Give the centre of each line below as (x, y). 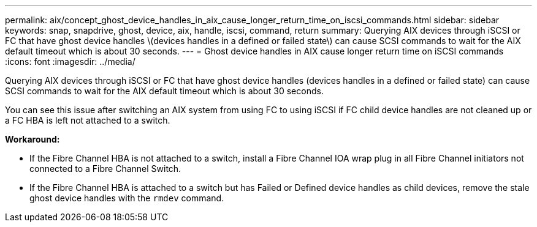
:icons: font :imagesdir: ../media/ (70, 61)
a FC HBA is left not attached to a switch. (88, 120)
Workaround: (32, 139)
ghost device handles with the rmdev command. (127, 198)
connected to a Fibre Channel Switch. (105, 169)
